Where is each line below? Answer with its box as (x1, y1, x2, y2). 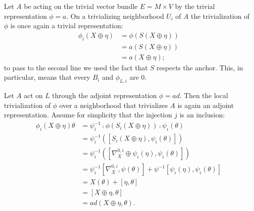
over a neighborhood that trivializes (59, 100, 168, 110)
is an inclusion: (179, 109, 225, 120)
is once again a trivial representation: (10, 20, 123, 31)
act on (24, 90, 43, 101)
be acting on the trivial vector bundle (24, 1, 138, 11)
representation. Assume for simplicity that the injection (4, 109, 172, 120)
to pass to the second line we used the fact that (4, 62, 148, 72)
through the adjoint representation (52, 90, 157, 101)
